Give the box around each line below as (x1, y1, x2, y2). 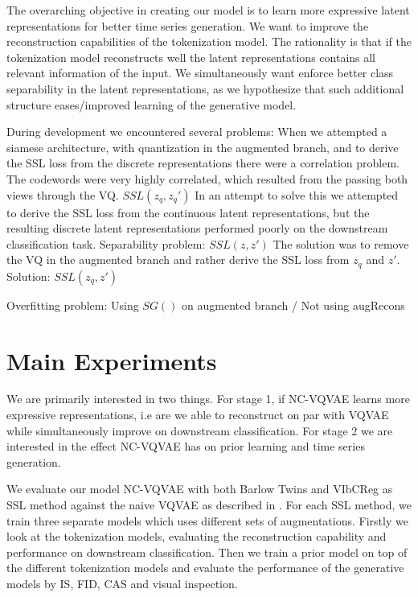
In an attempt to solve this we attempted (195, 186, 399, 203)
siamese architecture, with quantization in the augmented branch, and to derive (6, 138, 399, 155)
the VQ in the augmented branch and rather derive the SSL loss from (6, 251, 350, 268)
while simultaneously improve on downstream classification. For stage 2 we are (6, 422, 393, 438)
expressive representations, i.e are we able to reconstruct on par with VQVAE (6, 406, 389, 423)
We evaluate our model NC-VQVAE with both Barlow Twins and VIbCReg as (6, 480, 393, 497)
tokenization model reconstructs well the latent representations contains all (6, 48, 376, 65)
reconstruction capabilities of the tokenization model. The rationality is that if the (6, 33, 412, 50)
